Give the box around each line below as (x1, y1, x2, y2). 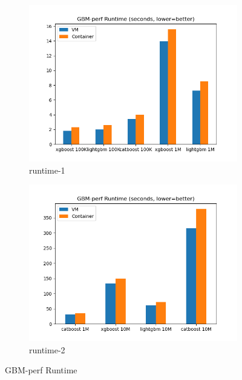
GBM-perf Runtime (5, 364, 77, 376)
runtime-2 (29, 343, 65, 356)
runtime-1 (29, 163, 65, 176)
